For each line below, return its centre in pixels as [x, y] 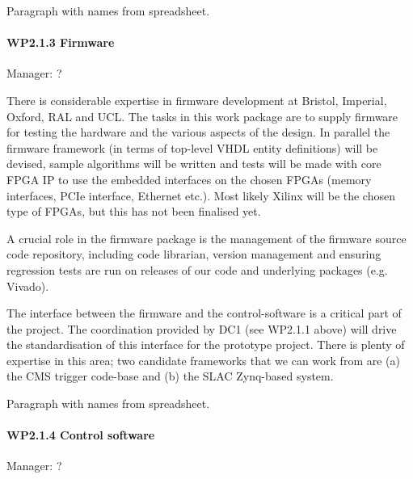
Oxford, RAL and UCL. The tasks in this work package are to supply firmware [202, 116]
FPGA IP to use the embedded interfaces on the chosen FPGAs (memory [189, 179]
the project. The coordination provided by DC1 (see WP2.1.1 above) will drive [202, 328]
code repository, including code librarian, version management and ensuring [194, 254]
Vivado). [28, 286]
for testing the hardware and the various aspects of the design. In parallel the [198, 132]
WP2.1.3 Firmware [61, 42]
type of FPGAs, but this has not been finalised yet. [134, 211]
